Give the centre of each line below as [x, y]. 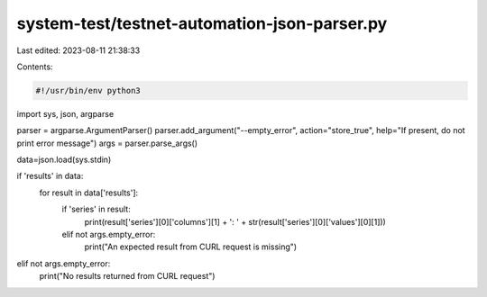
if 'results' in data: [50, 176]
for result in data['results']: [89, 193]
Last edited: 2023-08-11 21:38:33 [78, 50]
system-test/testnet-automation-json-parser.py [202, 23]
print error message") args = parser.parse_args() [107, 143]
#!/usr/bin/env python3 [88, 90]
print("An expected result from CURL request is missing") [191, 247]
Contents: [35, 67]
